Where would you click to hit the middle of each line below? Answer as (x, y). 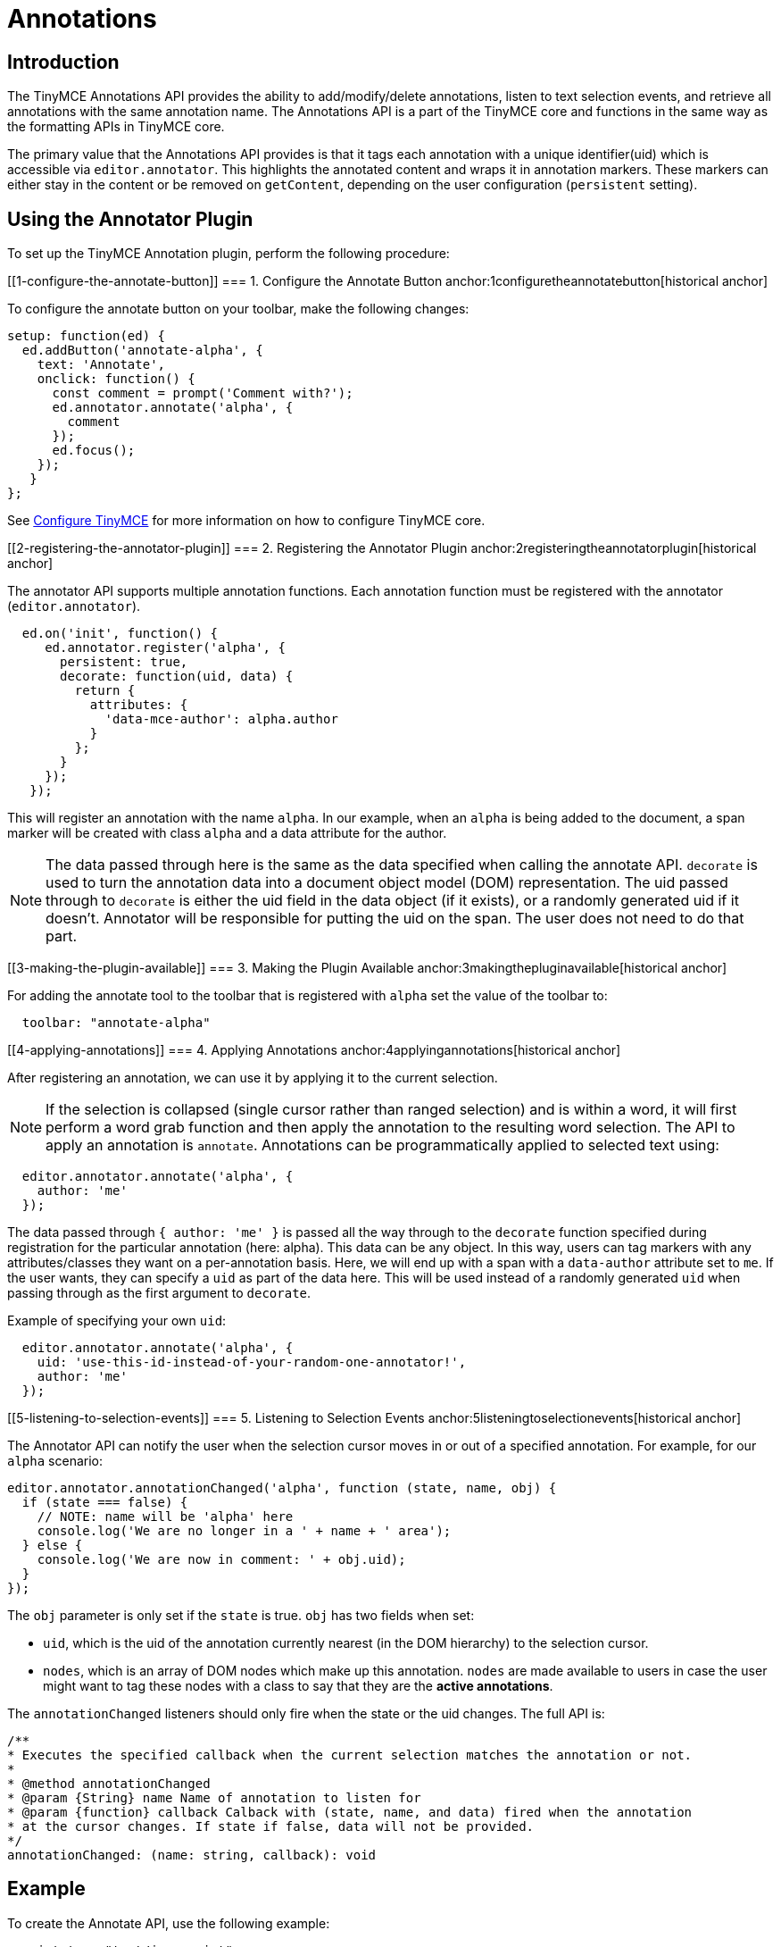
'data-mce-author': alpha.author (221, 719)
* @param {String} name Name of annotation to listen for (214, 1798)
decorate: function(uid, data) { (177, 677)
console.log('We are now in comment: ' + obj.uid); (221, 1560)
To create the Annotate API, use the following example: (169, 1923)
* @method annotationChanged (109, 1784)
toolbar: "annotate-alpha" (116, 1023)
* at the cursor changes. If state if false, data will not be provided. (271, 1827)
